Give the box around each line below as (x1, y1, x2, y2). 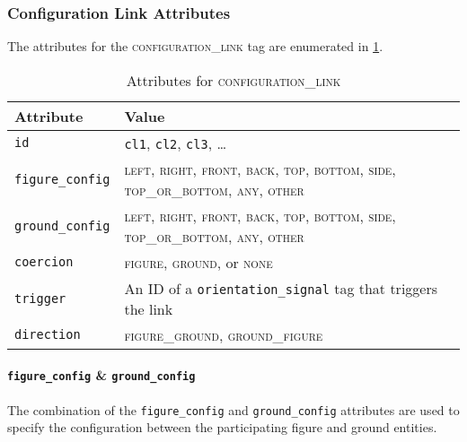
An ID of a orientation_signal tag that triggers (124, 277, 438, 299)
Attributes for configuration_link (126, 69, 341, 91)
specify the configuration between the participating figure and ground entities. (7, 418, 437, 437)
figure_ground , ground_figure (124, 324, 323, 345)
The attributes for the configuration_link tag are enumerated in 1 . (7, 37, 383, 56)
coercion (14, 255, 74, 270)
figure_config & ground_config (7, 366, 196, 385)
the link (124, 298, 173, 319)
